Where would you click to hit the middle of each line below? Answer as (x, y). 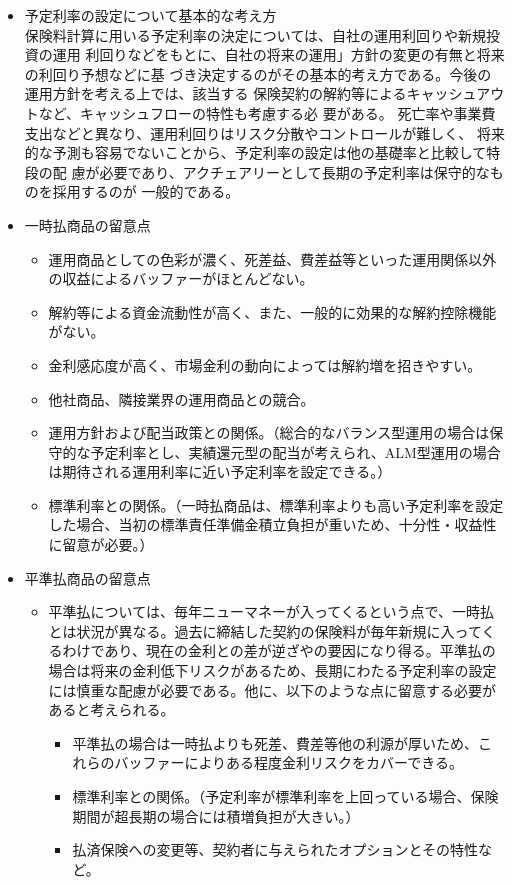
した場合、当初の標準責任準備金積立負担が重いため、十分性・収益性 (272, 524)
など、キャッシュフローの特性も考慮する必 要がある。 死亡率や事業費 (267, 112)
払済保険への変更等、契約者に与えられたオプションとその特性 (275, 849)
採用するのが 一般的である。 (146, 191)
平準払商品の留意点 (87, 577)
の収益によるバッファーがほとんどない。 (181, 278)
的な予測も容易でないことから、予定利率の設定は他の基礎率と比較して (255, 152)
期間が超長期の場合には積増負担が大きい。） (216, 815)
